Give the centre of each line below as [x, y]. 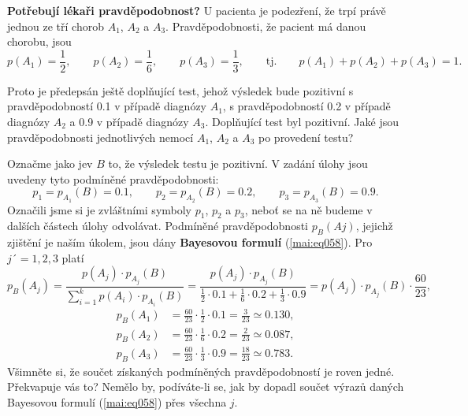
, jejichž [374, 226]
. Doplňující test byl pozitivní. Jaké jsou [302, 122]
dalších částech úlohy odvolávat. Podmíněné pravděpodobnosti [158, 226]
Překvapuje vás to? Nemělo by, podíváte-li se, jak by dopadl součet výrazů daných [206, 386]
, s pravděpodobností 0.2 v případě [306, 106]
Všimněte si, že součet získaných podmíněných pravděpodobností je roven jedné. [201, 371]
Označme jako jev [50, 163]
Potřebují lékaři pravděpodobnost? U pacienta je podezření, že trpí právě [197, 10]
